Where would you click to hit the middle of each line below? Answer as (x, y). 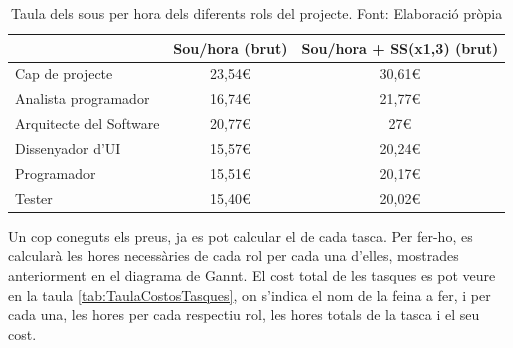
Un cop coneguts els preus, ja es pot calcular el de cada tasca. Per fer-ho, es (240, 235)
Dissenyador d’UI (68, 147)
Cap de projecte (64, 73)
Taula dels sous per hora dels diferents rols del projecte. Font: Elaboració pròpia (257, 13)
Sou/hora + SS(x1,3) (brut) (400, 47)
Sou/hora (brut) (230, 47)
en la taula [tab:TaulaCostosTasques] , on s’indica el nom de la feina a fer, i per (249, 294)
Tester (34, 197)
